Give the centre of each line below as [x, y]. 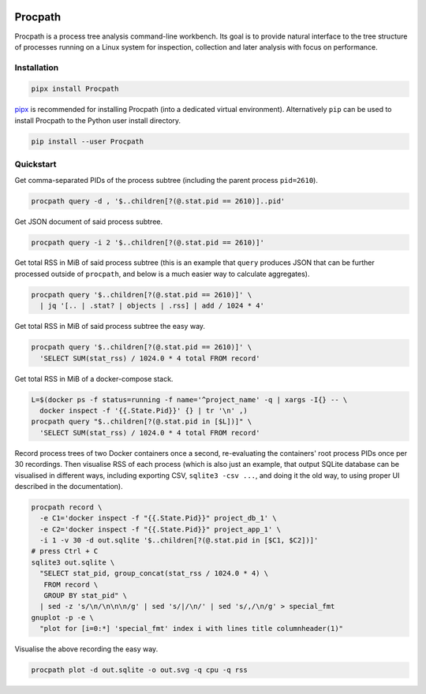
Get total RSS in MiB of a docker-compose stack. [94, 379]
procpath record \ [67, 507]
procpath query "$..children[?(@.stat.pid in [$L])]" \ [142, 422]
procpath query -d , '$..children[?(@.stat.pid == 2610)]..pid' [158, 201]
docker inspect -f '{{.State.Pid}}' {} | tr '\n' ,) [144, 410]
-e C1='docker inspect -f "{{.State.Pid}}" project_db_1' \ [158, 518]
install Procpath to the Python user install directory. [98, 120]
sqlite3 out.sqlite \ [73, 562]
